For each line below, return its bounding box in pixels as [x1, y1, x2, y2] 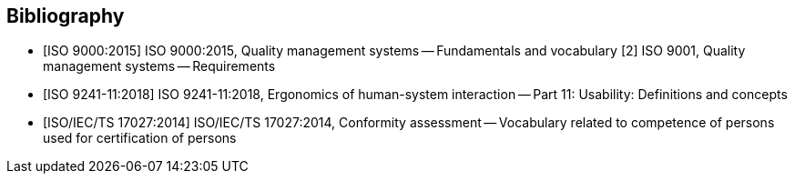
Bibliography [6, 5, 125, 27]
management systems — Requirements [43, 58, 276, 75]
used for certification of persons [43, 130, 237, 146]
